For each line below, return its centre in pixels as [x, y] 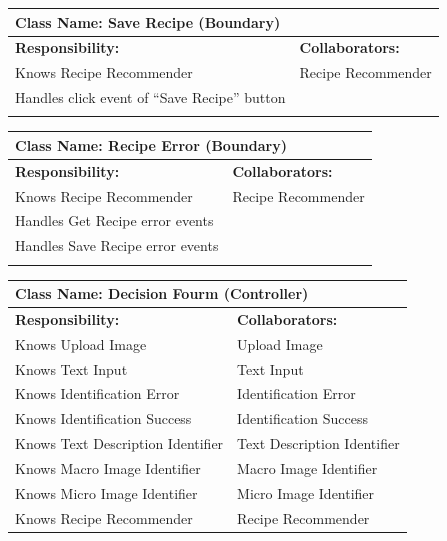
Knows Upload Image [81, 343]
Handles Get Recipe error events [114, 220]
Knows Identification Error [97, 393]
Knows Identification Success [103, 418]
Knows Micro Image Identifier [106, 492]
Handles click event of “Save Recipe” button [150, 97]
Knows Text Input [71, 368]
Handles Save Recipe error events [117, 245]
